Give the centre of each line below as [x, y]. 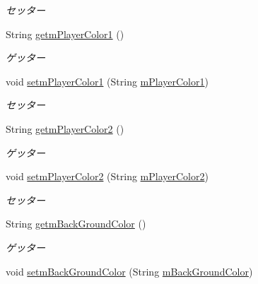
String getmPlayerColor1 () [65, 34]
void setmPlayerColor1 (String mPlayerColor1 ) [107, 81]
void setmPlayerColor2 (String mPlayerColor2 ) [107, 176]
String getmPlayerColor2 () [65, 128]
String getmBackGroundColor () [76, 224]
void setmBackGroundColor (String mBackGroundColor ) [129, 271]
